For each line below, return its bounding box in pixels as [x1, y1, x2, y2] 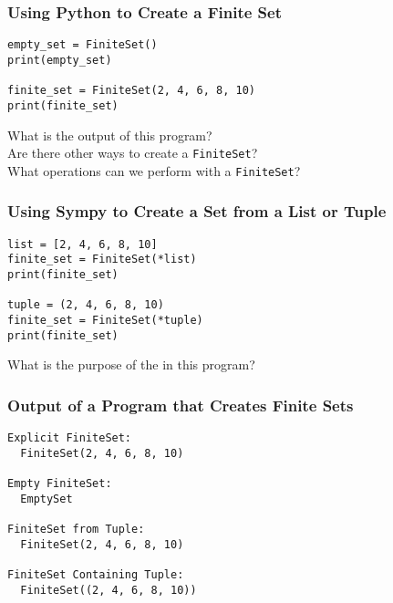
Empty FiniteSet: [7, 477, 112, 490]
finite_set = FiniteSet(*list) [7, 253, 197, 266]
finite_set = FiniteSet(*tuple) [7, 313, 203, 327]
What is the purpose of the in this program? [7, 355, 255, 374]
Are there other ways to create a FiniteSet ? [7, 143, 258, 162]
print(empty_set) [7, 53, 112, 67]
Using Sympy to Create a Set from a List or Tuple [7, 200, 387, 223]
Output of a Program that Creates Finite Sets [7, 393, 354, 416]
